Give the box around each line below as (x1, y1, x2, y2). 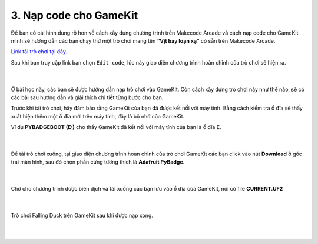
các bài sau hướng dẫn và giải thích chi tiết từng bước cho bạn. (11, 94, 164, 101)
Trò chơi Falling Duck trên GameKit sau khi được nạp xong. (11, 212, 153, 219)
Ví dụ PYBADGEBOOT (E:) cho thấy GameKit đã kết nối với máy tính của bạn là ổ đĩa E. (11, 124, 221, 131)
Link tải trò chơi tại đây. (11, 48, 68, 55)
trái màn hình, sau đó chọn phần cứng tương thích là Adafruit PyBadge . (11, 158, 185, 165)
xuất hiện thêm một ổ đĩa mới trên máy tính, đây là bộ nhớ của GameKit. (11, 113, 185, 120)
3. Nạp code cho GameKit (11, 9, 138, 22)
